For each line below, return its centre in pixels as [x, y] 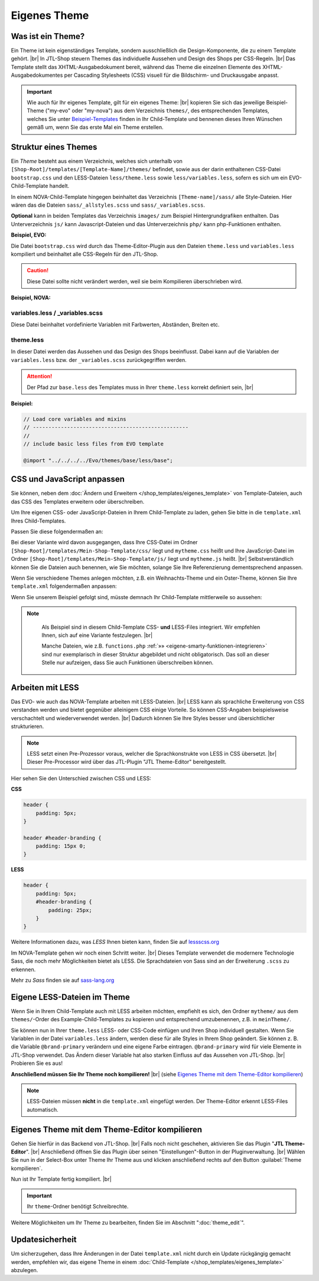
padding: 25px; [70, 910]
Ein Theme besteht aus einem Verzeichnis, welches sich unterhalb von [97, 161]
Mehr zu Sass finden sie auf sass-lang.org [63, 980]
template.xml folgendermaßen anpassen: [64, 586]
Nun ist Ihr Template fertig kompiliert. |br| [61, 1179]
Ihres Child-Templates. [38, 521]
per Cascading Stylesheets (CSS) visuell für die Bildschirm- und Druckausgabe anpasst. [172, 75]
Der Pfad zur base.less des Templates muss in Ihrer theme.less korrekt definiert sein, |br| [140, 387]
